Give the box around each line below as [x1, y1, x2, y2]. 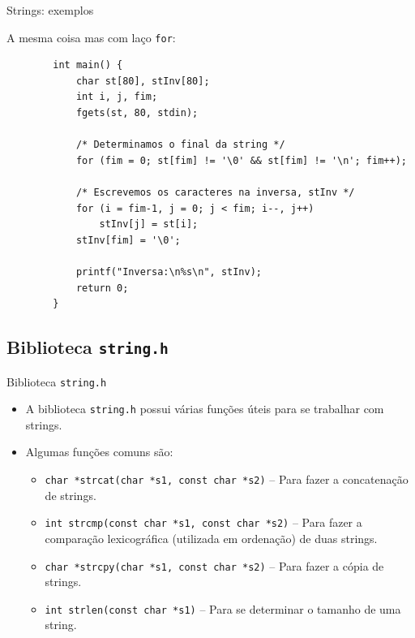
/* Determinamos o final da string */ [75, 139, 285, 151]
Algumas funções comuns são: [25, 443, 173, 460]
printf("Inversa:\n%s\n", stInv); [75, 265, 262, 278]
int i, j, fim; [75, 91, 158, 103]
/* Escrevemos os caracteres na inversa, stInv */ [75, 187, 355, 198]
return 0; [75, 282, 129, 294]
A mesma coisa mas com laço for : [6, 28, 176, 45]
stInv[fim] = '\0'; [75, 234, 181, 246]
